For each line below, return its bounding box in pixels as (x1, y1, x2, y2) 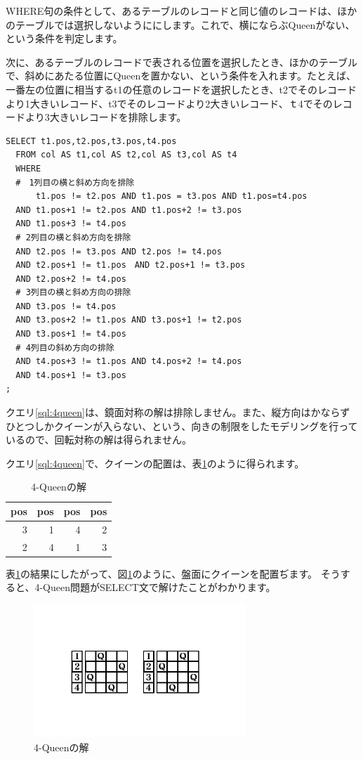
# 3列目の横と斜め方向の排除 (15, 287, 131, 298)
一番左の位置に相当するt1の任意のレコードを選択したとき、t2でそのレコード (6, 82, 357, 96)
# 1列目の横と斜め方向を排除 (15, 177, 135, 188)
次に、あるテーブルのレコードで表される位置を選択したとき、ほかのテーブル (6, 54, 357, 69)
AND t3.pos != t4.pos (15, 301, 117, 311)
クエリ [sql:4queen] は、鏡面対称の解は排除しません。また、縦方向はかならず (6, 405, 350, 420)
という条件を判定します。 (6, 31, 123, 46)
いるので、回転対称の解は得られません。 (6, 432, 192, 447)
